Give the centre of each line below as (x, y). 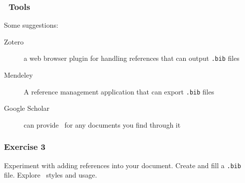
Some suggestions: (31, 25)
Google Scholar (27, 108)
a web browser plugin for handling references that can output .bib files (132, 58)
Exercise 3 (25, 147)
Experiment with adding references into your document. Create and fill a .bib (122, 165)
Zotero (14, 41)
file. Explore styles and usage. (51, 175)
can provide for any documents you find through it (102, 124)
